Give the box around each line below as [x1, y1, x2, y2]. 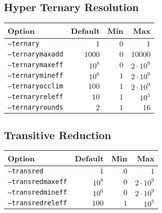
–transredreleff [8, 199, 67, 207]
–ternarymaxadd [8, 50, 63, 58]
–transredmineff [8, 188, 67, 197]
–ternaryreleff [8, 93, 63, 101]
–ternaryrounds [8, 103, 63, 112]
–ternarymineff [8, 71, 63, 80]
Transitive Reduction [4, 127, 111, 142]
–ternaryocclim [8, 82, 63, 90]
